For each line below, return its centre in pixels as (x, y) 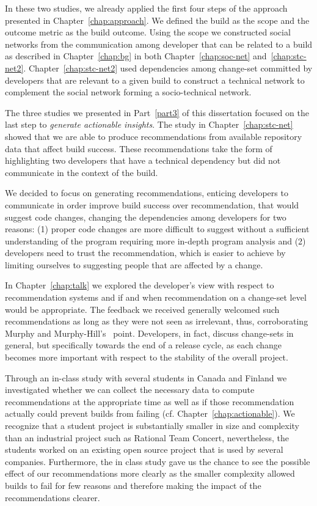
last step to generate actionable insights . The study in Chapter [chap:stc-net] (149, 124)
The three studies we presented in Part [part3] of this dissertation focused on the (157, 112)
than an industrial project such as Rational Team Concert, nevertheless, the (147, 437)
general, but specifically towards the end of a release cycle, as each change (144, 345)
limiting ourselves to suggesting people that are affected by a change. (134, 264)
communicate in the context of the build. (82, 172)
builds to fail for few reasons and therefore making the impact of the (133, 485)
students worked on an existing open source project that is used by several (144, 449)
